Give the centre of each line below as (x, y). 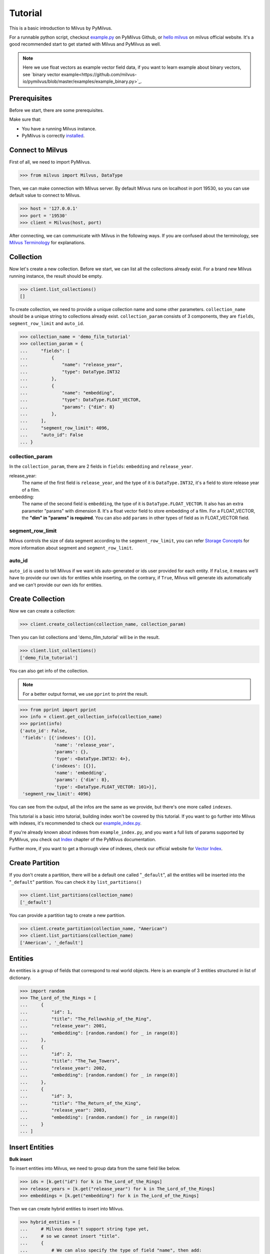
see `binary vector (41, 74)
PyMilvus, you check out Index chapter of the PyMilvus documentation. (83, 839)
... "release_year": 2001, (63, 1026)
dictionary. (20, 978)
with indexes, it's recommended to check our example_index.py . (75, 823)
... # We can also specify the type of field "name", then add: (111, 1250)
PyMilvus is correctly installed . (53, 135)
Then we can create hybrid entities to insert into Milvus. (67, 1208)
